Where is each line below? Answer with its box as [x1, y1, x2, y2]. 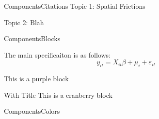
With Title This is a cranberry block [4, 89, 112, 100]
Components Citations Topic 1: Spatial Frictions [4, 1, 145, 11]
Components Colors [4, 106, 60, 116]
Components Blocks [4, 33, 61, 44]
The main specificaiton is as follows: [4, 49, 111, 59]
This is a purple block [4, 74, 69, 84]
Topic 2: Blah [4, 17, 44, 27]
